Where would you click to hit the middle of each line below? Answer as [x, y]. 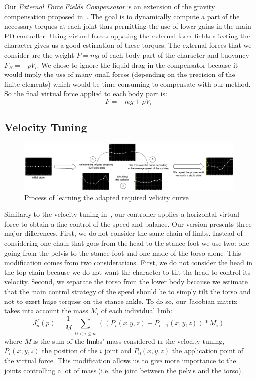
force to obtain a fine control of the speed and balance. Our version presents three [128, 223]
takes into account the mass [46, 311]
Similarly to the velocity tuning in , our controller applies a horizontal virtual [122, 214]
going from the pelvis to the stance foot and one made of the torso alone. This [123, 252]
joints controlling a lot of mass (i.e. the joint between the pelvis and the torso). [124, 370]
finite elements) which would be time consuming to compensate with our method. [128, 84]
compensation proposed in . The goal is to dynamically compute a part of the [122, 16]
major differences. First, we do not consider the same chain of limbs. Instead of [124, 233]
